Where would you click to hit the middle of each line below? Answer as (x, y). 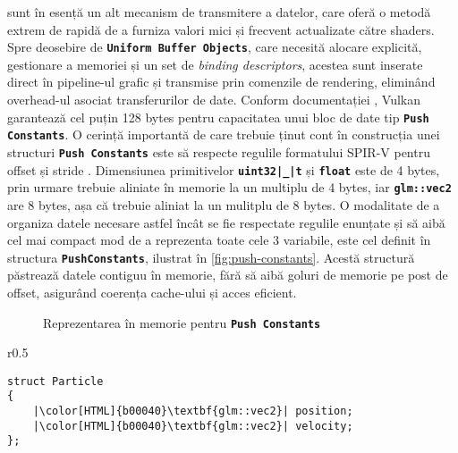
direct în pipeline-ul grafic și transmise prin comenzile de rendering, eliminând (221, 82)
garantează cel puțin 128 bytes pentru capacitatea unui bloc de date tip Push (218, 117)
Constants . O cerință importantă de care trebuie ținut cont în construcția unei (224, 134)
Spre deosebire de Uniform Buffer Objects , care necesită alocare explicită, (215, 47)
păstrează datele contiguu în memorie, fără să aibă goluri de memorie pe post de (228, 275)
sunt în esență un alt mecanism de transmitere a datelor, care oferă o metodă (219, 12)
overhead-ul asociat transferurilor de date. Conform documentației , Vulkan (214, 100)
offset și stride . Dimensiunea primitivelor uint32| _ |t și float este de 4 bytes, (224, 169)
